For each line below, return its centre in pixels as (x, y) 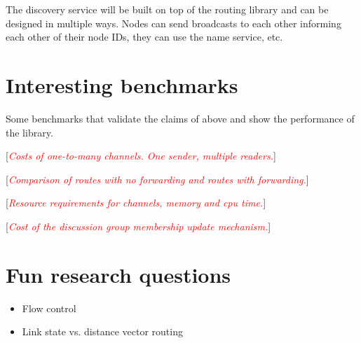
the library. (29, 132)
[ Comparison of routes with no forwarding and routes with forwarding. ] (157, 179)
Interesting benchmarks (122, 84)
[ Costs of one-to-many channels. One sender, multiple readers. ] (141, 156)
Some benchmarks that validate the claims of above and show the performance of (180, 118)
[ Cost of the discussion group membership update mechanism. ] (138, 226)
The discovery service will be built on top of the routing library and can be (167, 9)
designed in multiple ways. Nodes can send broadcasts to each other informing (173, 23)
